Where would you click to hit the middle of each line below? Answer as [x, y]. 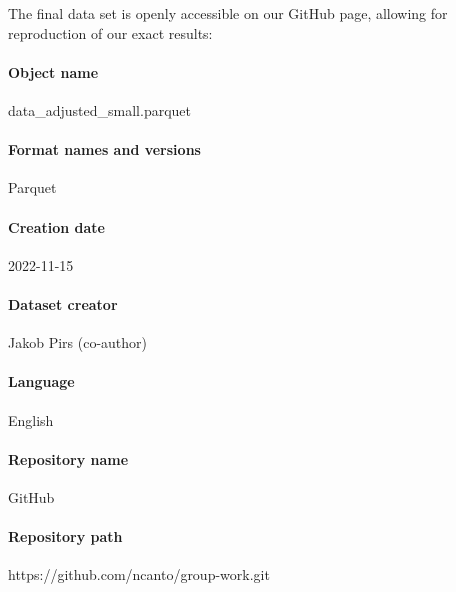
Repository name [68, 458]
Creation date [56, 226]
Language [41, 381]
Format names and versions [104, 149]
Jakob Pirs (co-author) [78, 342]
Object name [53, 71]
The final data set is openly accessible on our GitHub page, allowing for [228, 13]
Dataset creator [63, 303]
